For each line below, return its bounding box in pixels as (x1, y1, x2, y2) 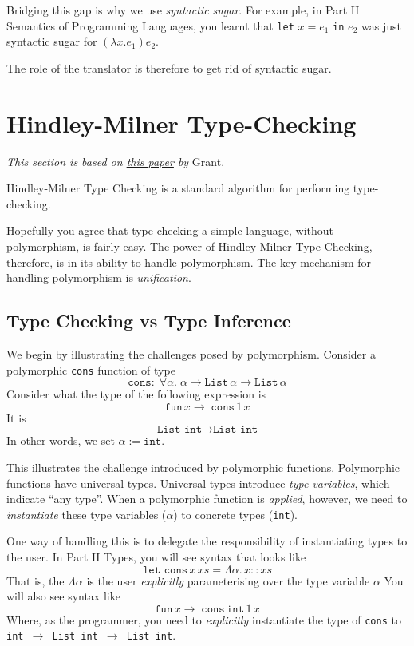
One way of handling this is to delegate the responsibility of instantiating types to (6, 533, 408, 549)
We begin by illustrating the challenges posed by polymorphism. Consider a (6, 345, 376, 362)
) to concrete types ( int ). (173, 505, 298, 522)
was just (361, 17, 401, 34)
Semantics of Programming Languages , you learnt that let (6, 17, 294, 34)
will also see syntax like (6, 588, 120, 604)
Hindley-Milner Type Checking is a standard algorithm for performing (6, 180, 350, 196)
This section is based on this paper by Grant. (6, 153, 225, 169)
